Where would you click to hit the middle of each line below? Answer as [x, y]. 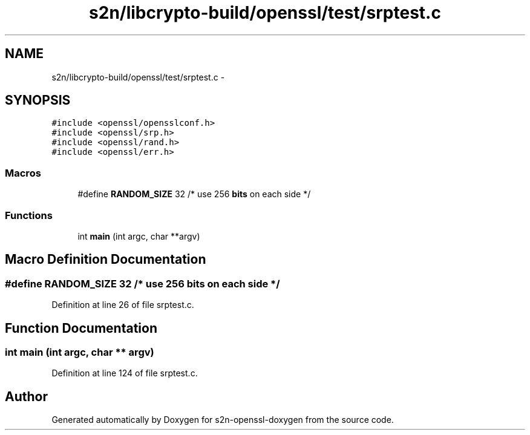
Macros [23, 173]
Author [26, 396]
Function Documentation [81, 328]
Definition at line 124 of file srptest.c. [125, 373]
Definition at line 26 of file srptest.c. [123, 305]
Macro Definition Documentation [106, 260]
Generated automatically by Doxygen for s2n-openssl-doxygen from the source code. [223, 420]
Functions [29, 215]
